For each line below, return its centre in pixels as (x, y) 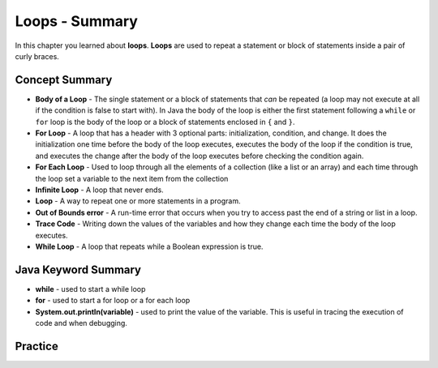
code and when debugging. (81, 323)
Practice (36, 346)
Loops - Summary (76, 21)
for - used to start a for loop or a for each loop (113, 301)
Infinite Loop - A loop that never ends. (99, 190)
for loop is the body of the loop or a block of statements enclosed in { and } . (165, 122)
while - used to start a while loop (90, 289)
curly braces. (37, 56)
